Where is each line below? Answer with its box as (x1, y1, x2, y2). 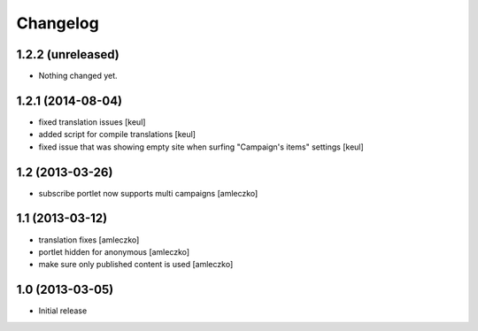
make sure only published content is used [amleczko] (38, 259, 234, 270)
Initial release (38, 305, 88, 316)
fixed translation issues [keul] (38, 116, 146, 127)
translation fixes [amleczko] (38, 235, 140, 245)
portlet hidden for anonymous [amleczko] (38, 246, 190, 257)
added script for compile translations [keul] (38, 129, 197, 140)
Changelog (16, 13, 99, 33)
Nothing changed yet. (38, 71, 119, 81)
